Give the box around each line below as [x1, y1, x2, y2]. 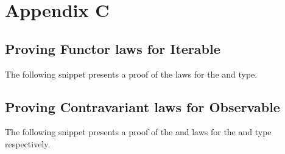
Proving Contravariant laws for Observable [5, 97, 280, 116]
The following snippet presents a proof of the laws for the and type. [5, 67, 258, 80]
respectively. [5, 137, 51, 150]
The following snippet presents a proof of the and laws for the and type [5, 126, 272, 138]
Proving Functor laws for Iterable [5, 39, 220, 58]
